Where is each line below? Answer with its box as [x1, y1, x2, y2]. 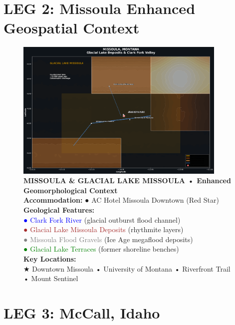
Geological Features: [23, 204, 94, 215]
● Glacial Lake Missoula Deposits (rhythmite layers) [23, 224, 184, 235]
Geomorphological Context [23, 185, 118, 195]
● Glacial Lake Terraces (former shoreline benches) [23, 244, 179, 254]
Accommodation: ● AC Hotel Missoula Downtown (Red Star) [23, 195, 219, 205]
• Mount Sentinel [23, 273, 78, 284]
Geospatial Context [3, 17, 140, 38]
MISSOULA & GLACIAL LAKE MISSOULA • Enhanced [23, 175, 231, 186]
